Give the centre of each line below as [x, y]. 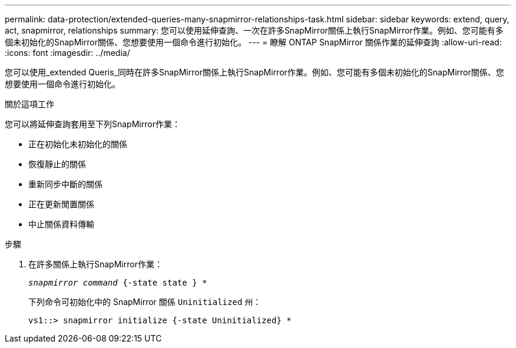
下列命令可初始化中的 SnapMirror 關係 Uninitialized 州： [145, 302]
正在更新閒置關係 [61, 204]
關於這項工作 [29, 104]
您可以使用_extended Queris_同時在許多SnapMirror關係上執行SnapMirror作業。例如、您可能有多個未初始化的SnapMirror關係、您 [254, 72]
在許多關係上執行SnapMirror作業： [95, 264]
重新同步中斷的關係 [65, 184]
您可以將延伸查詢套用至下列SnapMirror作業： [92, 124]
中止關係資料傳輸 [61, 224]
